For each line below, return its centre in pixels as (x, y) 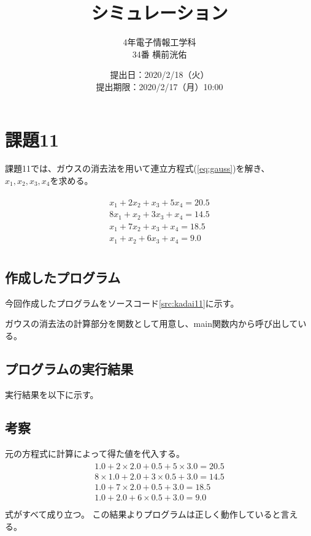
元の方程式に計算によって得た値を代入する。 (95, 453)
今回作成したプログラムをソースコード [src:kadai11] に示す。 (122, 303)
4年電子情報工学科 (159, 42)
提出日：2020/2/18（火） (159, 75)
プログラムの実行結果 (69, 369)
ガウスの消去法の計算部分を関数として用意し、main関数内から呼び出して (152, 324)
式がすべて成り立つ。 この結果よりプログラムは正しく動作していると (143, 514)
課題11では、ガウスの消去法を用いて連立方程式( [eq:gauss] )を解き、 (137, 168)
